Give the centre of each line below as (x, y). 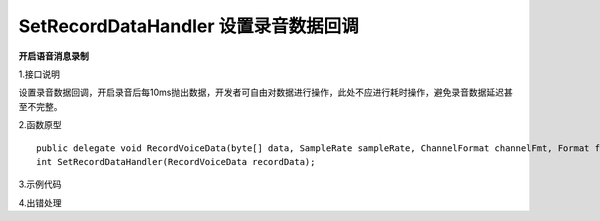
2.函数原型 (40, 125)
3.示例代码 (40, 184)
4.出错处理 (40, 202)
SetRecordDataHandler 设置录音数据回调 (188, 26)
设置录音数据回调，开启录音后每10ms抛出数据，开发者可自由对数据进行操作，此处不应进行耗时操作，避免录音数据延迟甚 (266, 92)
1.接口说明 (39, 74)
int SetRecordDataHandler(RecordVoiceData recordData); (176, 161)
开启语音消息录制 (53, 56)
